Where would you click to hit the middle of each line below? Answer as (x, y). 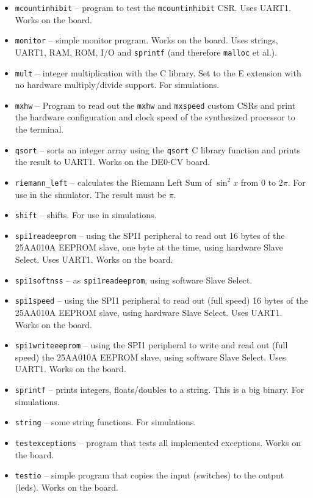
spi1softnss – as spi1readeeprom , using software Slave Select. (134, 280)
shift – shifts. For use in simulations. (86, 215)
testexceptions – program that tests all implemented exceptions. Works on (158, 442)
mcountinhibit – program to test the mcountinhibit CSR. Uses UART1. (153, 7)
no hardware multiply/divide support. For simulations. (117, 85)
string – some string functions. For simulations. (106, 422)
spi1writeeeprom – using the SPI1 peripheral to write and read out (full (151, 345)
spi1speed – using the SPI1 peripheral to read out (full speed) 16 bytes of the (161, 300)
